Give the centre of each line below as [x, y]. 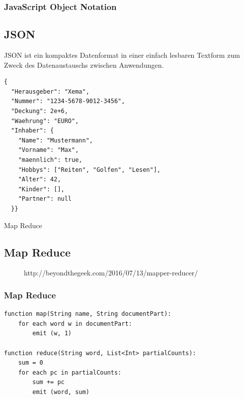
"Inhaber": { [33, 131]
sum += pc [48, 382]
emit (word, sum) [61, 392]
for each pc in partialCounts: [70, 372]
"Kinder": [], [41, 189]
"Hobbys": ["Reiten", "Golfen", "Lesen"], [89, 170]
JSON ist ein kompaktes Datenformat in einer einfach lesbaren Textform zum [122, 55]
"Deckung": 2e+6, [40, 111]
